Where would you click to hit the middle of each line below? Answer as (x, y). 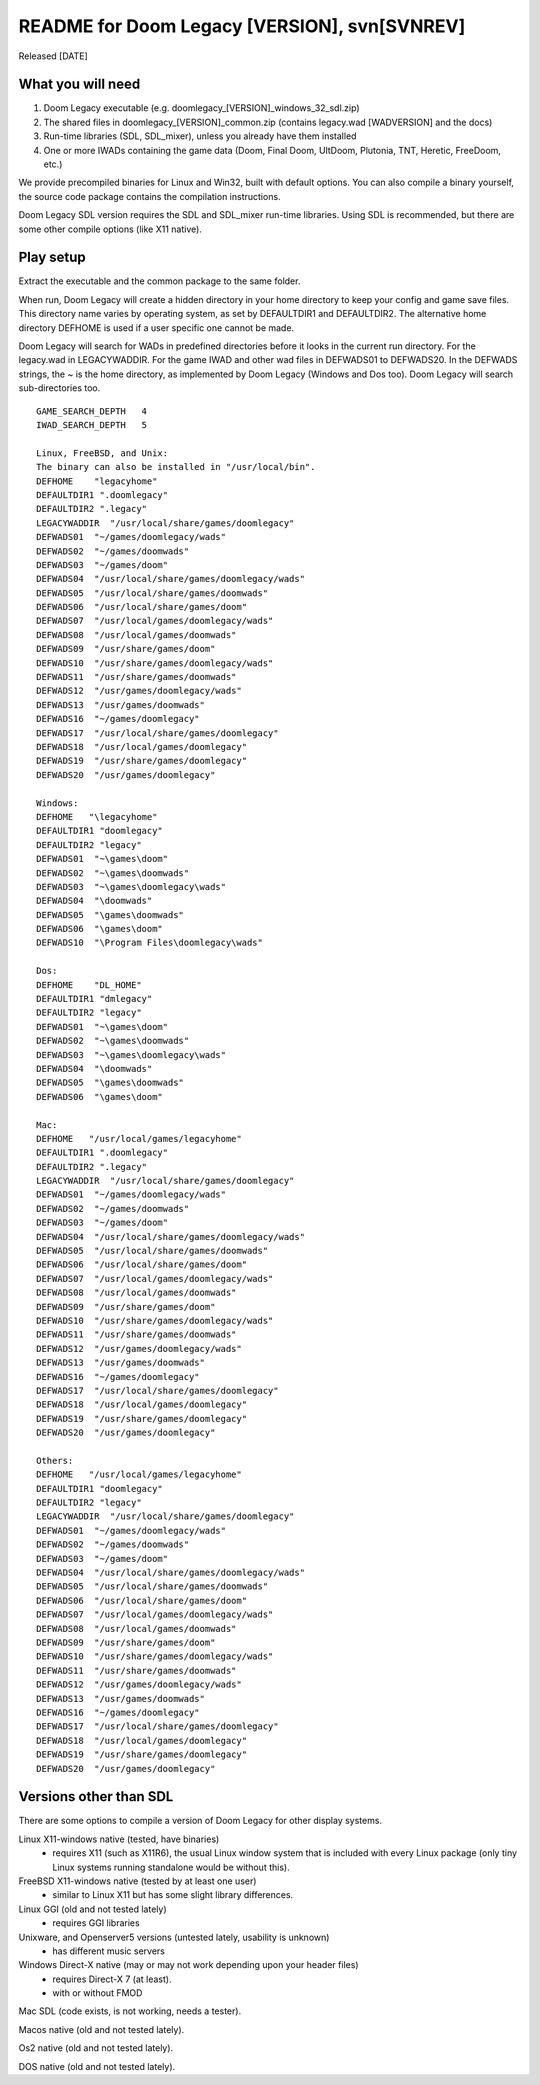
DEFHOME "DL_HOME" (89, 984)
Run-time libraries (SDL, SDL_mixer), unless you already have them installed (200, 136)
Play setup (52, 257)
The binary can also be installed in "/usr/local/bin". (176, 467)
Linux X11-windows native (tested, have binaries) (119, 1839)
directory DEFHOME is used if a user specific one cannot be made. (156, 327)
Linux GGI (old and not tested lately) (92, 1909)
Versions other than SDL (96, 1796)
